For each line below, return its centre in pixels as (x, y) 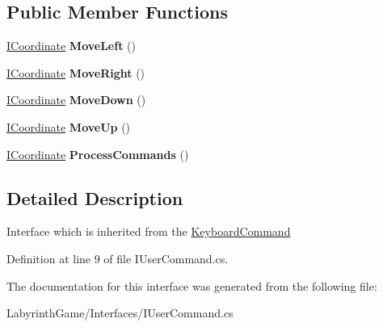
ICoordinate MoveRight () (76, 72)
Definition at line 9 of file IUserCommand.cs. (118, 258)
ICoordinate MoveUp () (69, 126)
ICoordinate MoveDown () (76, 100)
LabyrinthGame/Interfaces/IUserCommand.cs (120, 313)
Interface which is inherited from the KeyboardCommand (149, 231)
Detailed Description (95, 197)
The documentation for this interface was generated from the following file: (192, 285)
